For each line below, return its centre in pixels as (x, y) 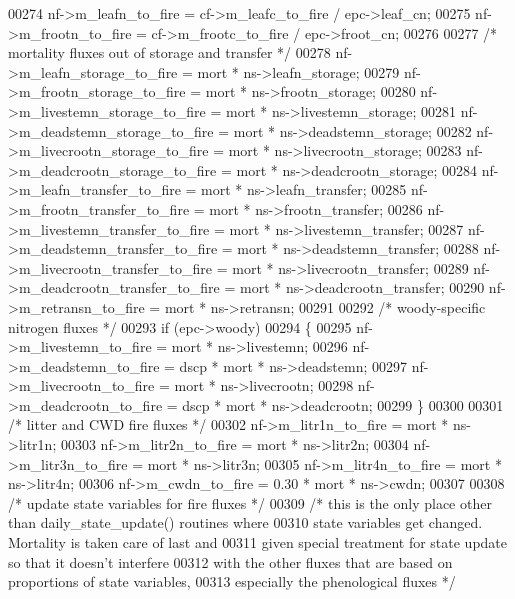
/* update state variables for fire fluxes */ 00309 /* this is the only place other (250, 502)
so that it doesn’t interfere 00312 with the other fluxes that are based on (230, 561)
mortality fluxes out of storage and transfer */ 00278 (169, 52)
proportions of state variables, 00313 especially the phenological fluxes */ (232, 581)
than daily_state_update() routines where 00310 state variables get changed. (245, 522)
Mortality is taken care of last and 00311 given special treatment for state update (258, 542)
